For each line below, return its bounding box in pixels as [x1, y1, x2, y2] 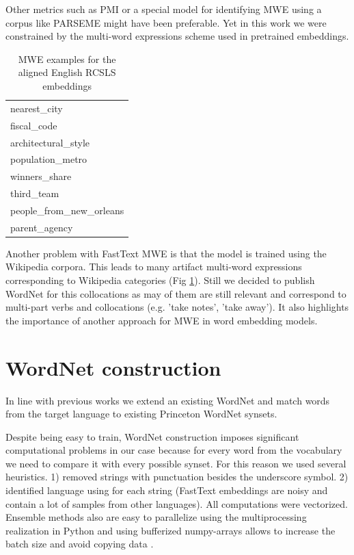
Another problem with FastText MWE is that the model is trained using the [5, 246, 327, 260]
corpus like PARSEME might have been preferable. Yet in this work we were [5, 15, 327, 29]
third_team [10, 186, 59, 201]
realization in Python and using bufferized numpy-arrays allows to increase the [5, 523, 336, 537]
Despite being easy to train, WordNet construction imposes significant [5, 429, 299, 443]
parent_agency [10, 220, 73, 234]
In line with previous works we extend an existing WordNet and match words [5, 393, 330, 407]
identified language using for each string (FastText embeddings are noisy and [5, 483, 328, 498]
